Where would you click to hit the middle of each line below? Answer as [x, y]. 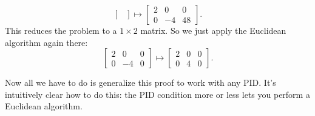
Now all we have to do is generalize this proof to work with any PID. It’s [141, 82]
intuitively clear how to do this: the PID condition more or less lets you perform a [157, 94]
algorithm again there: [46, 42]
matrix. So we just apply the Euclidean [213, 30]
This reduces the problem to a [61, 30]
